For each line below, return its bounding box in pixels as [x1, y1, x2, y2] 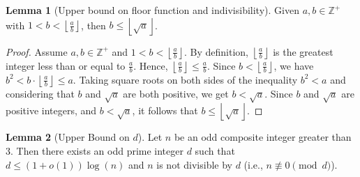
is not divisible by [156, 157, 232, 171]
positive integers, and [6, 102, 97, 117]
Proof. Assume [6, 44, 68, 59]
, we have [273, 58, 314, 72]
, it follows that [132, 102, 198, 117]
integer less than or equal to [6, 58, 126, 72]
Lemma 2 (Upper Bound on [6, 130, 130, 144]
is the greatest [273, 44, 333, 59]
